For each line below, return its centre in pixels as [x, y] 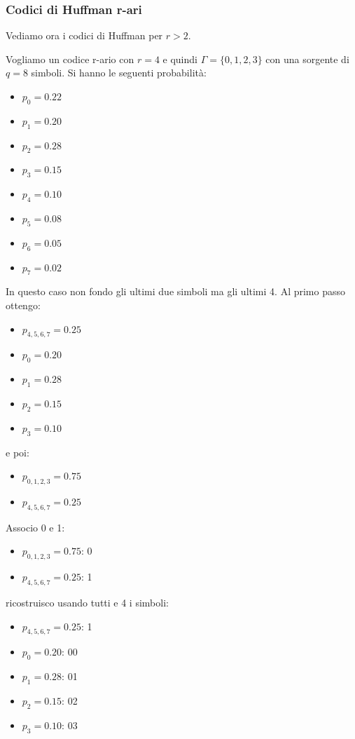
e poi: [18, 452]
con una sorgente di [307, 59]
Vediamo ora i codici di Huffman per [84, 35]
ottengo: [23, 305]
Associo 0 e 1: [35, 527]
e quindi [180, 59]
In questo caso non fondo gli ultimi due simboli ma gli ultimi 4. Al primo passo [175, 291]
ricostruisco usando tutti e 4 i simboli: [87, 602]
